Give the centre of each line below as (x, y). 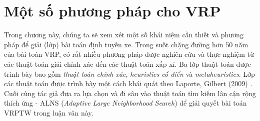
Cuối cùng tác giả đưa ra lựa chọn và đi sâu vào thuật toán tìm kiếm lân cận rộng (130, 93)
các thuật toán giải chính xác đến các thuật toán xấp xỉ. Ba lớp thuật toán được (127, 63)
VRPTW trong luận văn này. (49, 112)
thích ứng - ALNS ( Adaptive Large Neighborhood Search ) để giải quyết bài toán (125, 103)
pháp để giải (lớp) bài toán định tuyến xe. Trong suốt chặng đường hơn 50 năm (126, 44)
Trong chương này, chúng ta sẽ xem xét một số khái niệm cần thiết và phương (124, 35)
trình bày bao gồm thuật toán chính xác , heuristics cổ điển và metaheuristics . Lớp (129, 73)
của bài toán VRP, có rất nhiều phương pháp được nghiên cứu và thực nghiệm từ (129, 54)
